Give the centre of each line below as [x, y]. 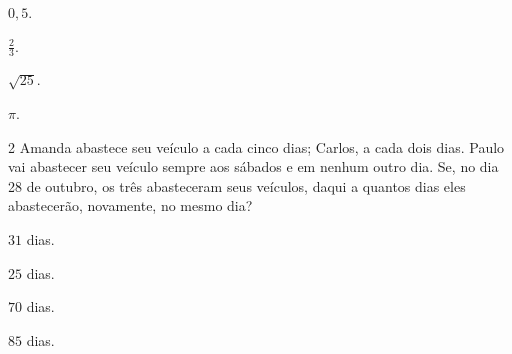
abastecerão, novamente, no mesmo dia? [130, 205]
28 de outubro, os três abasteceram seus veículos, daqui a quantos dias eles [237, 185]
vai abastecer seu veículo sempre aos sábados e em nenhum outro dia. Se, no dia [253, 166]
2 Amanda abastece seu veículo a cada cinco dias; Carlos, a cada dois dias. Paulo [256, 146]
